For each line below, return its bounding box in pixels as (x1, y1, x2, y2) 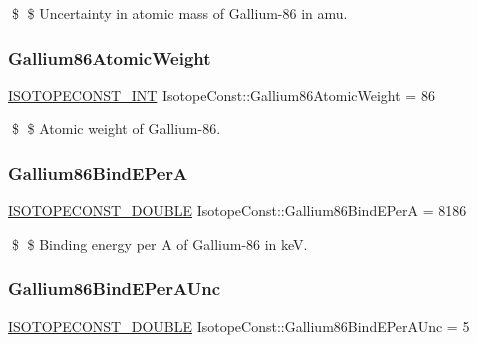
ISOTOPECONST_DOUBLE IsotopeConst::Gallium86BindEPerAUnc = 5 (8, 315, 470, 336)
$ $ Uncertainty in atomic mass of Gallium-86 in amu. (11, 3, 348, 23)
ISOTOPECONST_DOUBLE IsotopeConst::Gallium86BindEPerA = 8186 (8, 200, 467, 221)
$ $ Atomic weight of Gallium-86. (11, 118, 221, 139)
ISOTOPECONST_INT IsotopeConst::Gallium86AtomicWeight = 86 (8, 84, 435, 105)
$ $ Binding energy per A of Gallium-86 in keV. (11, 233, 308, 254)
